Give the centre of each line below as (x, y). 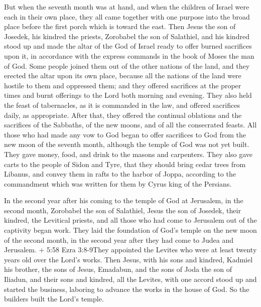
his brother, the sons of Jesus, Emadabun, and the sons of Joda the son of (118, 269)
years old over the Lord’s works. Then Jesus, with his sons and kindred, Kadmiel (128, 259)
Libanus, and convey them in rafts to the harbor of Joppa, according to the (120, 174)
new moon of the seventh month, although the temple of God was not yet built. (127, 144)
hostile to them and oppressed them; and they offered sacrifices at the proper (123, 85)
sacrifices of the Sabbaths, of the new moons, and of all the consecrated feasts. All (130, 125)
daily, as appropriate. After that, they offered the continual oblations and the (123, 115)
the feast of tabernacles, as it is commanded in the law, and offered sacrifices (122, 105)
